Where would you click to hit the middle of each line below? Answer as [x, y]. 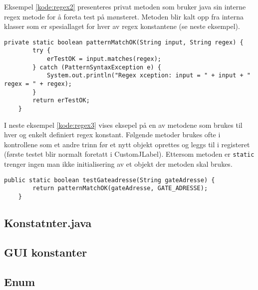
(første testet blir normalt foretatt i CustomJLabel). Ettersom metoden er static [129, 154]
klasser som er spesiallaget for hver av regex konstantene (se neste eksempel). [122, 26]
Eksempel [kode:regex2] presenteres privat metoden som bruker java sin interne [125, 6]
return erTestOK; [61, 101]
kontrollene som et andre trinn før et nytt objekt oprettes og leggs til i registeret [127, 144]
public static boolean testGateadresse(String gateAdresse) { [110, 180]
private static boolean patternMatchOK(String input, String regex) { [124, 42]
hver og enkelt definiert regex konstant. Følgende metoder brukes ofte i [112, 135]
